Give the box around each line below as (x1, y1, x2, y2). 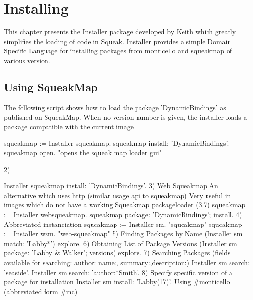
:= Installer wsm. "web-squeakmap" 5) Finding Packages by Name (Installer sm (4, 228, 243, 239)
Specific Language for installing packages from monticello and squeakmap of (4, 46, 232, 56)
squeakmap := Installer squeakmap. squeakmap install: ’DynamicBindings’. (4, 138, 229, 148)
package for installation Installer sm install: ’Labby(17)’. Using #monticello (4, 276, 230, 287)
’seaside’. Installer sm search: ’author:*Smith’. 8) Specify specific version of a (4, 267, 232, 277)
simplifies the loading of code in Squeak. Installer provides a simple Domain (4, 36, 231, 46)
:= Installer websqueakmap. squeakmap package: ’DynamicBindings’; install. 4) (4, 209, 242, 220)
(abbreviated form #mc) (4, 286, 78, 296)
